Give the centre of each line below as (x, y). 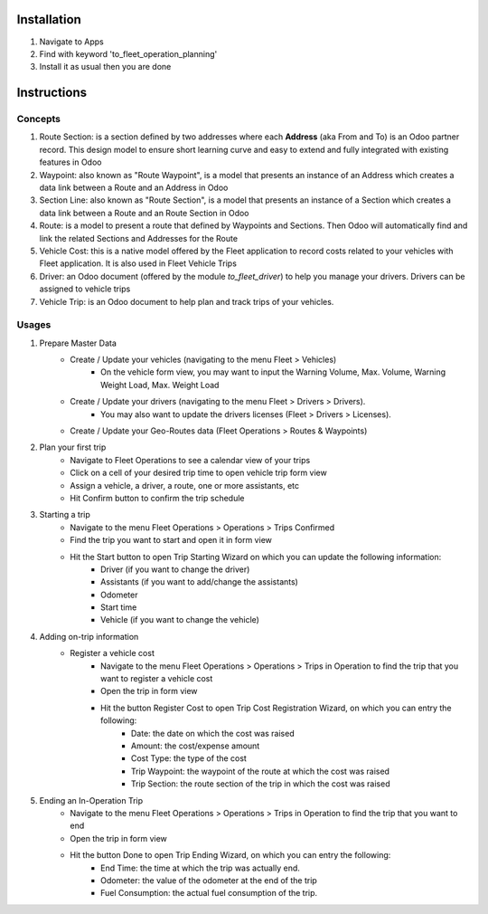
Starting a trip (65, 515)
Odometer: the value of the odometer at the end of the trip (209, 880)
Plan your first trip (73, 447)
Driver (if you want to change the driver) (175, 569)
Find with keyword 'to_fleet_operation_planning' (128, 53)
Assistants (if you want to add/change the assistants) (199, 582)
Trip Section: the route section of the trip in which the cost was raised (261, 784)
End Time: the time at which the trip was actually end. (200, 868)
